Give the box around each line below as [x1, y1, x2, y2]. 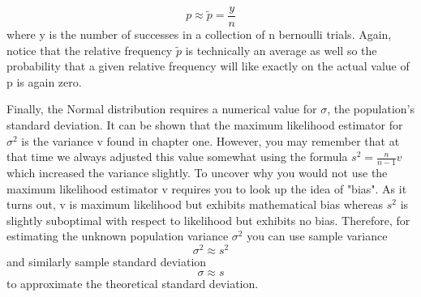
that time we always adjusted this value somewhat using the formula [6, 148, 348, 165]
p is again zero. [6, 73, 82, 90]
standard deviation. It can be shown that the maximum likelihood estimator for [6, 117, 403, 134]
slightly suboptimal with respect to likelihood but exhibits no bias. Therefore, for [6, 211, 410, 228]
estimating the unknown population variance [6, 227, 229, 244]
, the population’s [327, 100, 415, 117]
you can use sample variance [247, 227, 388, 244]
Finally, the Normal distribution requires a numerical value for [6, 100, 317, 117]
